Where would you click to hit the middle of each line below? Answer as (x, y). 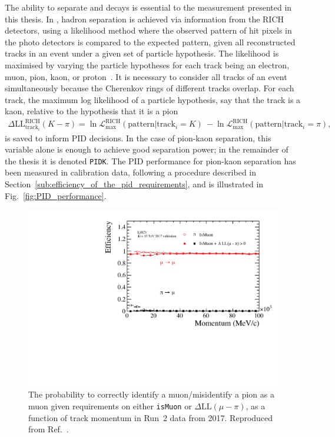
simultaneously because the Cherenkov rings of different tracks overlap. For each (150, 88)
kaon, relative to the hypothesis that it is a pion (92, 111)
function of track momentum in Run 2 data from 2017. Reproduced (151, 417)
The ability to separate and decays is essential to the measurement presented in (148, 7)
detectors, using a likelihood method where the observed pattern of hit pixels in (148, 30)
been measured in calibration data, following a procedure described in (130, 172)
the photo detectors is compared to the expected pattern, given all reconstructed (150, 42)
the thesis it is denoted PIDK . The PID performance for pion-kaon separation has (150, 160)
